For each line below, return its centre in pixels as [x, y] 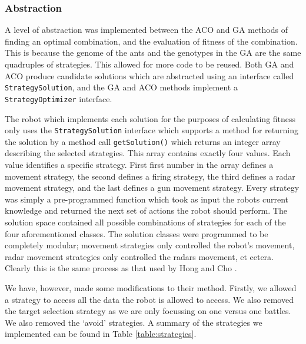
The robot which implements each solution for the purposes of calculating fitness [150, 118]
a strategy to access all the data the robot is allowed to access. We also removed [149, 299]
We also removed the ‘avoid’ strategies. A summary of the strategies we [134, 322]
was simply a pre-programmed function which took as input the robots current [147, 199]
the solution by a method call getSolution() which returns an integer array [143, 141]
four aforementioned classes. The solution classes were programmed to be [137, 233]
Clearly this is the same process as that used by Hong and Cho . [121, 268]
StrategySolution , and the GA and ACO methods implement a [121, 87]
